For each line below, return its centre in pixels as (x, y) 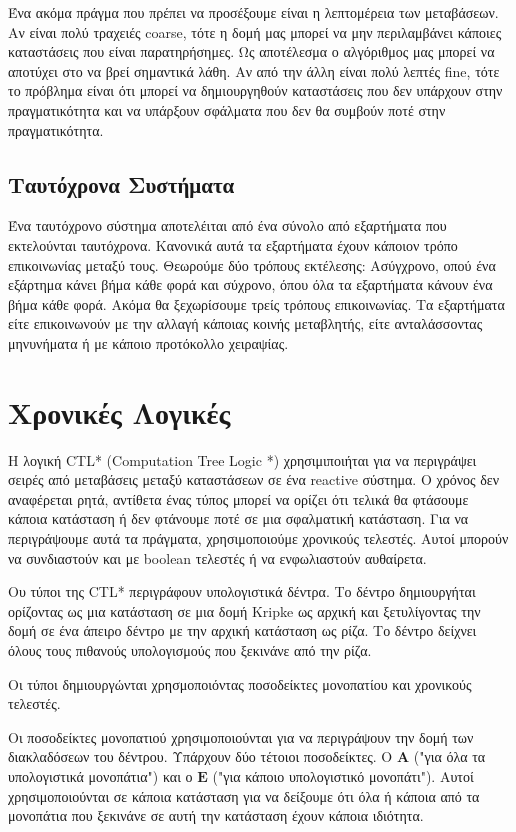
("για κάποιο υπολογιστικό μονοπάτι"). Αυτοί (343, 775)
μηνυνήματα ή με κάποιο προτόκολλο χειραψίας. (148, 342)
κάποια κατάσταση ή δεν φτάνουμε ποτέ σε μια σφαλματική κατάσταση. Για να (238, 518)
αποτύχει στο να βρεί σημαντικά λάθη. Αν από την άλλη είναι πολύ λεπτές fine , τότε (254, 70)
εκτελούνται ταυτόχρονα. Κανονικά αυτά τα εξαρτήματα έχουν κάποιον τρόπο (233, 244)
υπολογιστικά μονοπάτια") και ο (100, 775)
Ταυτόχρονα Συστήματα (121, 183)
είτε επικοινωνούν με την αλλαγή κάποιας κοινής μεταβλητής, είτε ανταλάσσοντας (245, 323)
